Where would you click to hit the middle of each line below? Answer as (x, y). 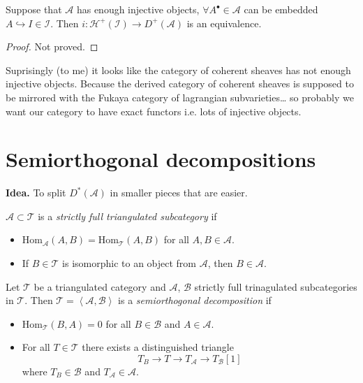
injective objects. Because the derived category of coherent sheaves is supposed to (180, 84)
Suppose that (34, 9)
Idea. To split (36, 193)
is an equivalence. (224, 23)
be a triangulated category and (100, 286)
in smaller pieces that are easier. (179, 193)
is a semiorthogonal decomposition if (195, 300)
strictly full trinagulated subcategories (276, 286)
